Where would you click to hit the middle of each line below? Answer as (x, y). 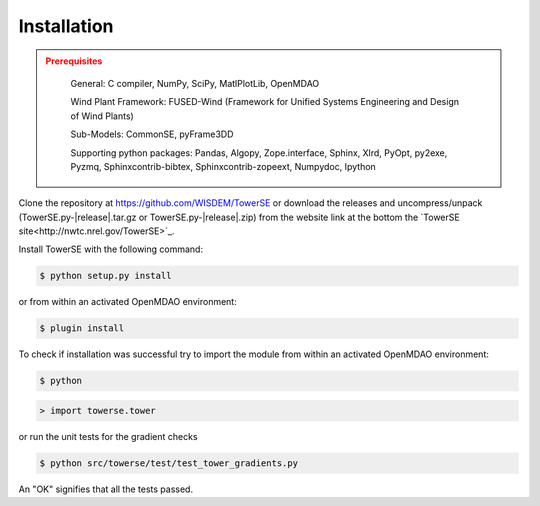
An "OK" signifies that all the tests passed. (106, 489)
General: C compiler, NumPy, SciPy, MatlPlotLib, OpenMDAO (195, 83)
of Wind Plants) (102, 116)
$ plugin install (82, 328)
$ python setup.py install (105, 276)
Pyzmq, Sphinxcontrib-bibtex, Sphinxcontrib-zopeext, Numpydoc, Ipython (223, 166)
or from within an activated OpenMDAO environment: (127, 302)
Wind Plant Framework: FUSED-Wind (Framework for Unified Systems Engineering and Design (265, 102)
